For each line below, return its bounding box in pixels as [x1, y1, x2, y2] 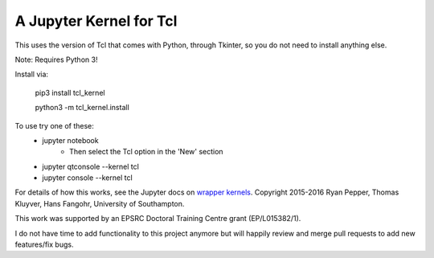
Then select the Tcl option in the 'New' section [69, 147, 224, 157]
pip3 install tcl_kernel [35, 88, 105, 97]
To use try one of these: [14, 121, 94, 130]
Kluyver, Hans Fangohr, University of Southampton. [14, 199, 185, 208]
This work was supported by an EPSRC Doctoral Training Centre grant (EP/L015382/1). [14, 214, 301, 223]
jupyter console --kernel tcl [42, 173, 133, 182]
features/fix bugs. [14, 240, 74, 249]
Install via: [14, 69, 48, 80]
